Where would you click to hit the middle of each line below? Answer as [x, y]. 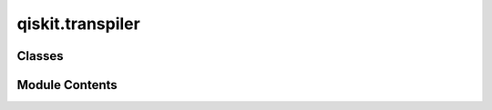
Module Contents [67, 85]
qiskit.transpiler [78, 24]
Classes [40, 56]
